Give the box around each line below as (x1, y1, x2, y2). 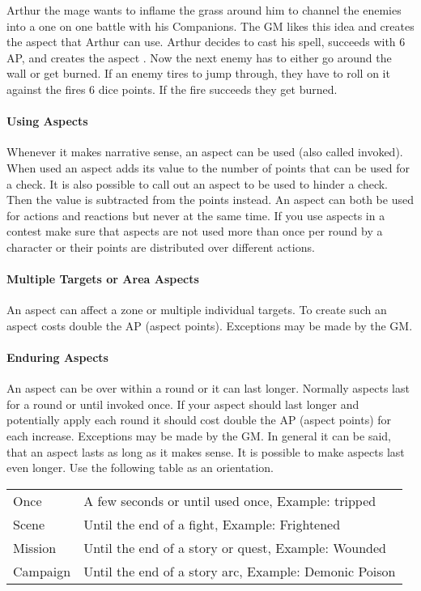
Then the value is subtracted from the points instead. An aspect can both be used (6, 191, 414, 208)
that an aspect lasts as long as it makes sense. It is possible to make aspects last (6, 443, 405, 460)
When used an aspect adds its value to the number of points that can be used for (6, 159, 410, 176)
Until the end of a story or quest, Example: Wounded (83, 538, 386, 557)
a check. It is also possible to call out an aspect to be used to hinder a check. (6, 175, 388, 192)
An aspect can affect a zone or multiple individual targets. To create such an (6, 301, 387, 318)
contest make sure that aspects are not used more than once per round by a (6, 223, 383, 240)
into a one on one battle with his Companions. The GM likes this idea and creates (6, 17, 415, 34)
